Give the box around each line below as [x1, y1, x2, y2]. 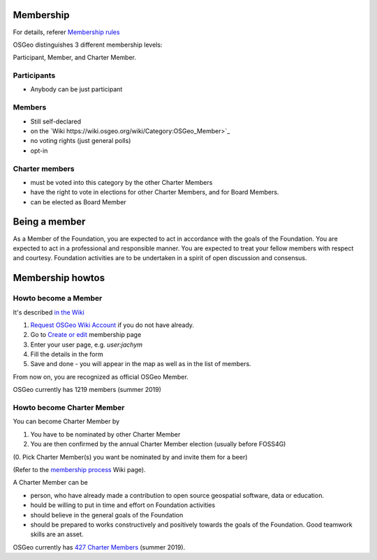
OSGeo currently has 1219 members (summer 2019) [13, 386, 162, 394]
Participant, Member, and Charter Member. [13, 53, 136, 62]
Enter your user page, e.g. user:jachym [30, 340, 143, 349]
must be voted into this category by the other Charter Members [30, 178, 213, 186]
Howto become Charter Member [13, 403, 125, 413]
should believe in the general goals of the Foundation [30, 510, 184, 519]
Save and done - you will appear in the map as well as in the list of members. [30, 360, 251, 368]
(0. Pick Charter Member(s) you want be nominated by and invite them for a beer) [13, 453, 248, 461]
